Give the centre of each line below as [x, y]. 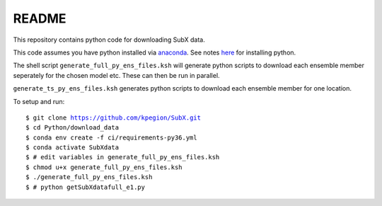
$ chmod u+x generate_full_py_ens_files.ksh [104, 167]
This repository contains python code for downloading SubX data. [109, 40]
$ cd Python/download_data [73, 128]
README [40, 18]
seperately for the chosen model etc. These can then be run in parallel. [116, 75]
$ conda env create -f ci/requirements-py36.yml [111, 137]
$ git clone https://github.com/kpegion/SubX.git [114, 118]
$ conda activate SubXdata [73, 148]
